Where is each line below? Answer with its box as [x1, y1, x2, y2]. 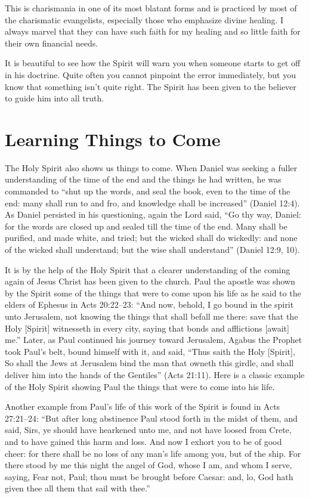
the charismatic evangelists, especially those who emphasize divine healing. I [5, 13, 284, 26]
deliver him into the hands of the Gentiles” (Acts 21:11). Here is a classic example [5, 368, 305, 381]
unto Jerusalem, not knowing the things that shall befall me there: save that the [5, 310, 298, 322]
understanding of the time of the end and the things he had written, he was [5, 173, 282, 185]
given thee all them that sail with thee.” [5, 482, 150, 494]
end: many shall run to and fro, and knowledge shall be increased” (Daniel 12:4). [5, 196, 300, 209]
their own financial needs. [5, 36, 98, 49]
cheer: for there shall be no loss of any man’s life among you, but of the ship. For [5, 447, 301, 459]
